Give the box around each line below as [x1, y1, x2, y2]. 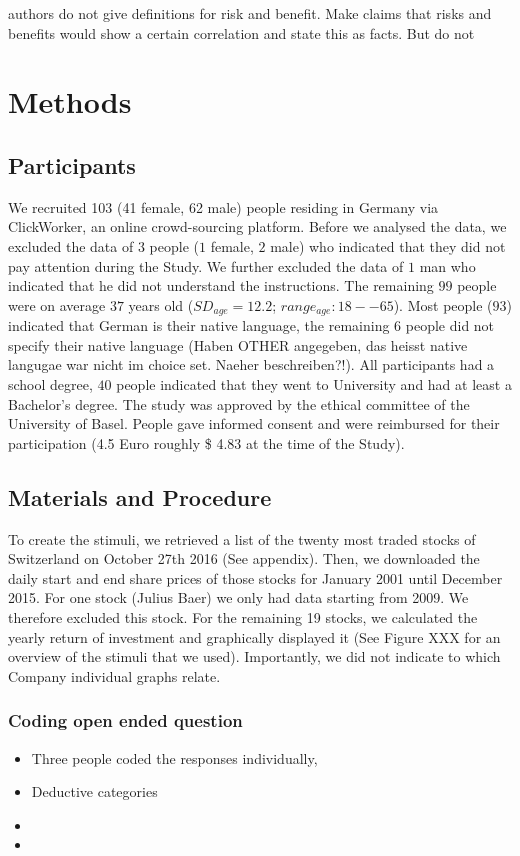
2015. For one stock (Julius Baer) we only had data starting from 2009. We [8, 587, 469, 608]
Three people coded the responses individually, [31, 747, 318, 768]
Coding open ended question [8, 708, 243, 733]
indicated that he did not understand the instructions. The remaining [8, 275, 434, 296]
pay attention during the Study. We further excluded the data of [8, 255, 404, 276]
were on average [8, 294, 106, 315]
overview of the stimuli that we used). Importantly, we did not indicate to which [8, 646, 501, 667]
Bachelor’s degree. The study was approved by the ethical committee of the [8, 393, 470, 414]
